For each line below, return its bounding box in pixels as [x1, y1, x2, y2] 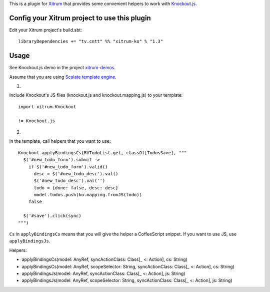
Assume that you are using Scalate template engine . [9, 74, 117, 80]
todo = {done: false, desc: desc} [33, 185, 118, 190]
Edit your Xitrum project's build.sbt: [9, 27, 82, 33]
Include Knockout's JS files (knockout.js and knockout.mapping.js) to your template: [9, 92, 183, 98]
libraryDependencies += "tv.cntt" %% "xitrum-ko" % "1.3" [18, 39, 163, 45]
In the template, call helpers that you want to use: [9, 138, 111, 144]
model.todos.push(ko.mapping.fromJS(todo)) [33, 192, 142, 198]
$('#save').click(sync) [23, 213, 82, 219]
